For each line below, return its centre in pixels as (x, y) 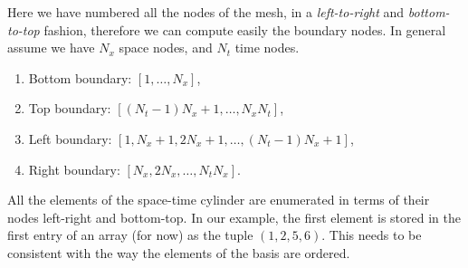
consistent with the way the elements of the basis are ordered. (179, 252)
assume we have (51, 48)
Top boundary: (70, 108)
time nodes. (267, 48)
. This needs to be (372, 235)
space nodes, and (166, 48)
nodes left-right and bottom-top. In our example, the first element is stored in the (234, 217)
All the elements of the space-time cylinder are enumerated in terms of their (219, 200)
